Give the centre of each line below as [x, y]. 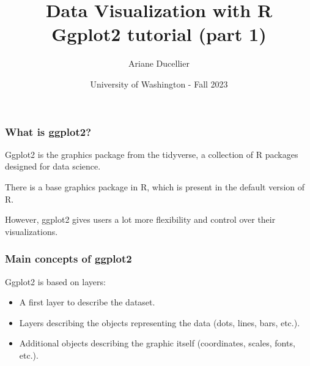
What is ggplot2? [48, 131]
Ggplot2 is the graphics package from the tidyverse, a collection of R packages [152, 154]
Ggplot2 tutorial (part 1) [159, 34]
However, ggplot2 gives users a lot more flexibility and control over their [140, 219]
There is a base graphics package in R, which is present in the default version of [155, 186]
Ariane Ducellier [159, 63]
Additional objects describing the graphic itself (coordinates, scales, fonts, [157, 343]
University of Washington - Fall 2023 [159, 84]
